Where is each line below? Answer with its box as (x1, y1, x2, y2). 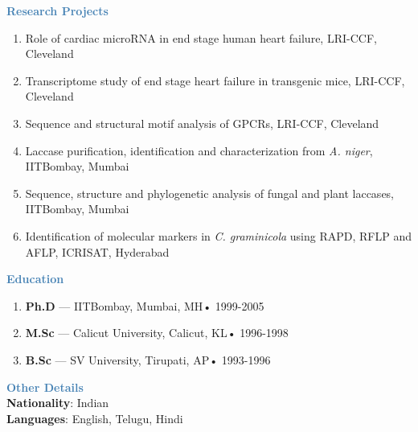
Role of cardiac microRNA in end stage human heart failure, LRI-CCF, (25, 29, 377, 46)
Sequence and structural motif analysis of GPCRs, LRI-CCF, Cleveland (25, 114, 379, 131)
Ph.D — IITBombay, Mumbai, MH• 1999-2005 (25, 297, 264, 314)
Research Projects (6, 2, 109, 19)
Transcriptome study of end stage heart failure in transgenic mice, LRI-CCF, (25, 72, 405, 88)
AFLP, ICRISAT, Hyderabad (25, 243, 170, 260)
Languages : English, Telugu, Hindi (6, 409, 183, 426)
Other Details (6, 378, 84, 395)
